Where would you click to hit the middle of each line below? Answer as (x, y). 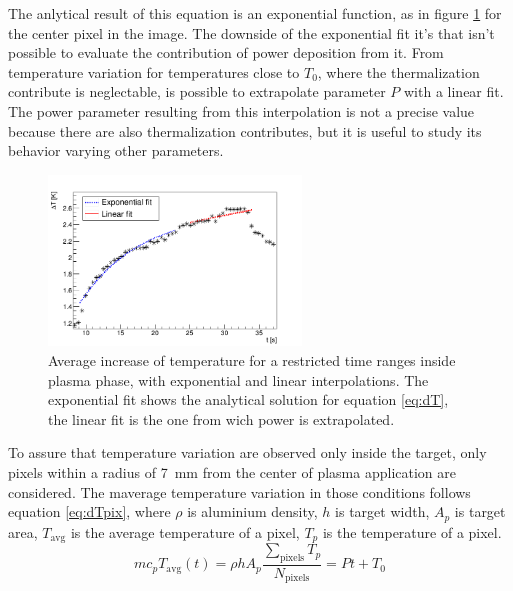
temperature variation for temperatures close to (154, 71)
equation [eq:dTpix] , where (89, 511)
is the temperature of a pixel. (412, 531)
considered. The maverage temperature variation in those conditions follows (239, 491)
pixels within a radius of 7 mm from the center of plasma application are (232, 471)
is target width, (382, 511)
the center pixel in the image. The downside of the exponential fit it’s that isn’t (251, 32)
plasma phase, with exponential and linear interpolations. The (238, 379)
